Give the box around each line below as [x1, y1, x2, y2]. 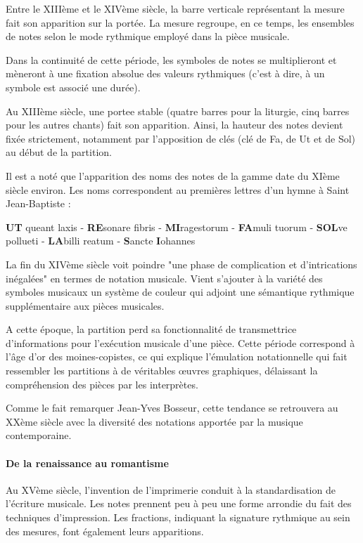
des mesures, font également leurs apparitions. [6, 523, 204, 538]
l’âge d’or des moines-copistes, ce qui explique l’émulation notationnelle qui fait [6, 349, 348, 364]
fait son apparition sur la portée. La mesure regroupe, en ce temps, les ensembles [6, 15, 355, 30]
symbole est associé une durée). [6, 79, 141, 94]
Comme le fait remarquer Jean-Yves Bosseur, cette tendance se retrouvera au [6, 400, 338, 415]
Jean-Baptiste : [6, 196, 71, 211]
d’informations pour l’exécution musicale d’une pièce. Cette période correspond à [6, 335, 355, 350]
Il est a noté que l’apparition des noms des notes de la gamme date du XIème [6, 168, 340, 183]
